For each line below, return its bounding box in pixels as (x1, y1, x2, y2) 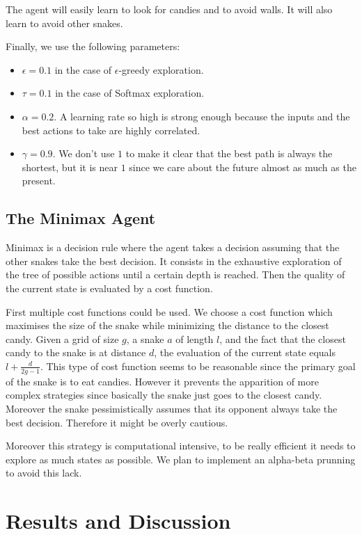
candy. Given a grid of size (6, 331, 119, 346)
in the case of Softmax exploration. (55, 86, 205, 100)
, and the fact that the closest (219, 331, 346, 346)
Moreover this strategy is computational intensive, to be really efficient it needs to (6, 438, 356, 453)
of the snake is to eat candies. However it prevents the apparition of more (6, 374, 319, 388)
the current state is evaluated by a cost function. (6, 280, 213, 295)
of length (175, 331, 214, 346)
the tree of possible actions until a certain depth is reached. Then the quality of (6, 267, 345, 282)
